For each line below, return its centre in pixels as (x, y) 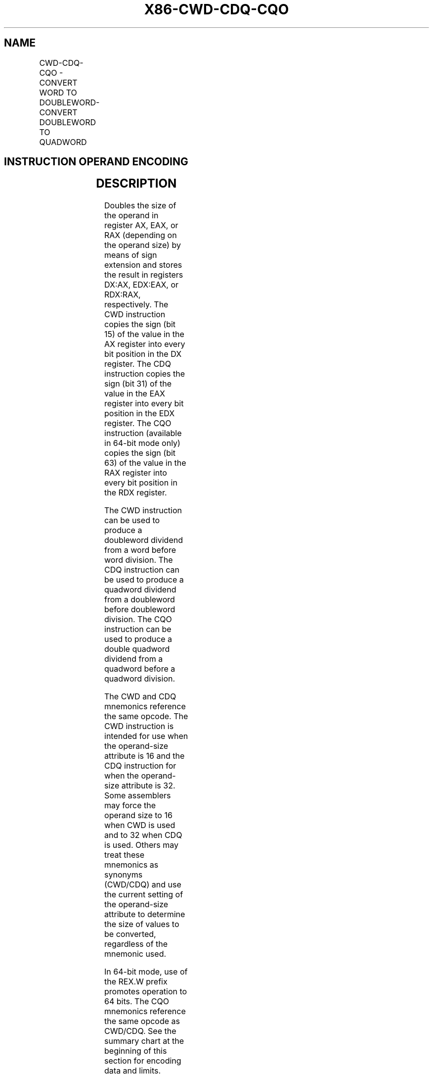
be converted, (130, 934)
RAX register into (136, 473)
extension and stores (143, 265)
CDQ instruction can (142, 570)
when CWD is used (140, 825)
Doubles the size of (140, 206)
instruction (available (143, 433)
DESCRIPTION (136, 184)
